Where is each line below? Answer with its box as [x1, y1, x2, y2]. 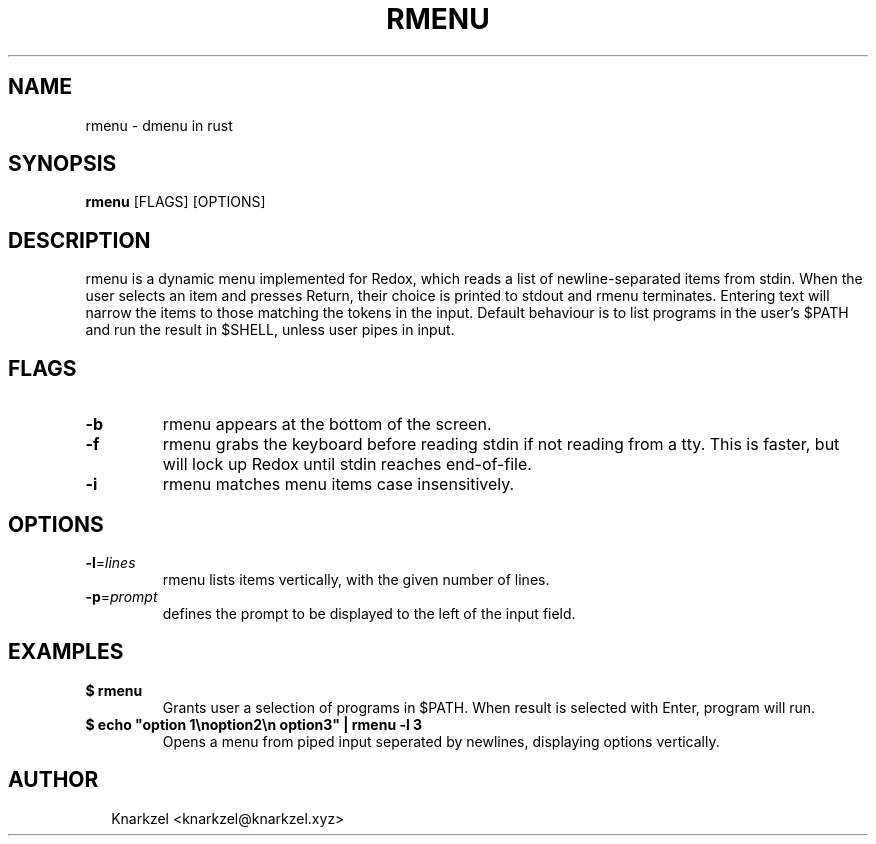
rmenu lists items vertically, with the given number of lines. [162, 570, 550, 588]
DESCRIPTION [8, 227, 151, 253]
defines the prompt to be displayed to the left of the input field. [162, 604, 576, 622]
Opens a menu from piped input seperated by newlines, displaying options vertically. [162, 732, 720, 750]
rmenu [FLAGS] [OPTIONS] [85, 193, 266, 211]
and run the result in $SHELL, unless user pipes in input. [85, 321, 455, 339]
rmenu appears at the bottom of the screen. [162, 414, 492, 435]
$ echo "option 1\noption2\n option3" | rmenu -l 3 [85, 715, 423, 733]
